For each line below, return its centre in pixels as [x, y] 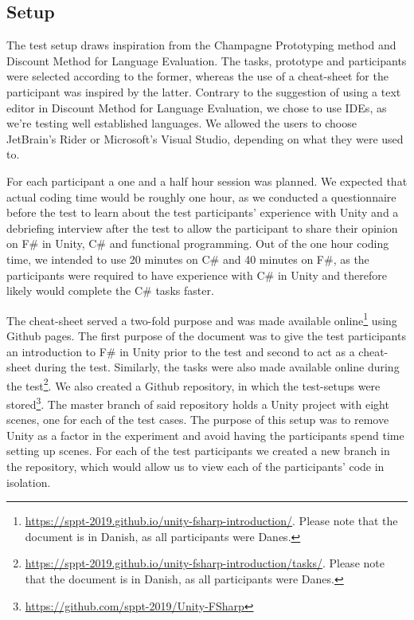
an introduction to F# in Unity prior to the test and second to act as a [181, 351]
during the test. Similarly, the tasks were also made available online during [217, 367]
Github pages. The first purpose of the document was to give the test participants [206, 335]
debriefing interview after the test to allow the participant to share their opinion [202, 228]
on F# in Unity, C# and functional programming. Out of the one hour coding [198, 243]
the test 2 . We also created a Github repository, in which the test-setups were [193, 384]
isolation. [29, 482]
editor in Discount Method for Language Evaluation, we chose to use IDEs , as [197, 107]
